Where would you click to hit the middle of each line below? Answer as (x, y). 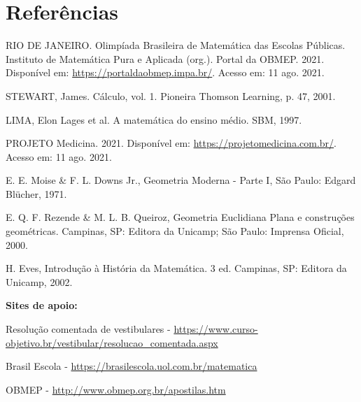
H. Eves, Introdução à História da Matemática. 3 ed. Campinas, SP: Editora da (176, 268)
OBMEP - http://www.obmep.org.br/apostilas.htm (116, 389)
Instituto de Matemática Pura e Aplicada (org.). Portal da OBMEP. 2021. (165, 58)
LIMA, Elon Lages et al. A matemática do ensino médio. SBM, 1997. (154, 119)
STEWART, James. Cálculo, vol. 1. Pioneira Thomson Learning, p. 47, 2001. (171, 95)
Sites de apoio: (42, 305)
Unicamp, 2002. (39, 281)
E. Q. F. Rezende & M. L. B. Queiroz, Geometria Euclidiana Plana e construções (180, 217)
